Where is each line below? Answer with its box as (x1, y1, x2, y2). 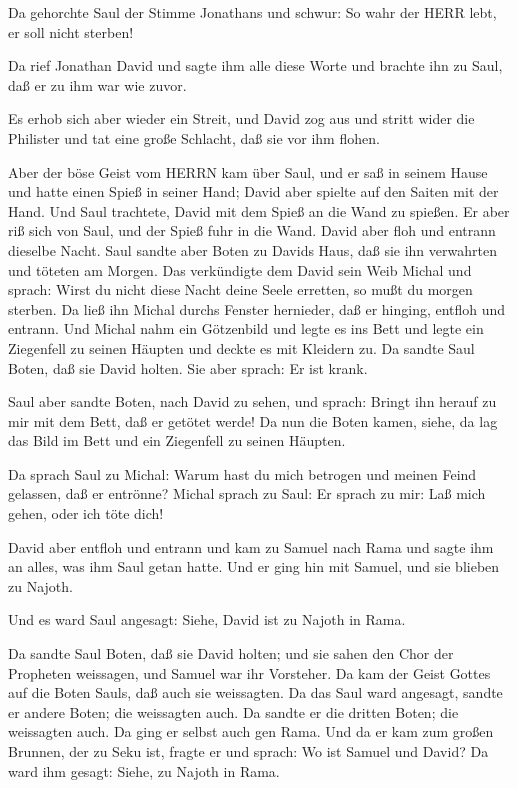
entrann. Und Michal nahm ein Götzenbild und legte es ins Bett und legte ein (8, 318, 484, 339)
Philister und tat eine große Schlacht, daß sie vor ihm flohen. (8, 127, 380, 148)
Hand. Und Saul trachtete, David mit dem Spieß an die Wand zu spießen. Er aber (8, 200, 510, 221)
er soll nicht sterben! (8, 21, 134, 42)
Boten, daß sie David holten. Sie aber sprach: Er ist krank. (8, 357, 368, 378)
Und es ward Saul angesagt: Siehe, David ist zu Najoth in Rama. (8, 609, 406, 630)
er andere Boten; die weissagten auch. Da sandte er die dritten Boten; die (8, 701, 459, 722)
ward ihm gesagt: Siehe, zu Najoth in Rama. (8, 760, 280, 781)
